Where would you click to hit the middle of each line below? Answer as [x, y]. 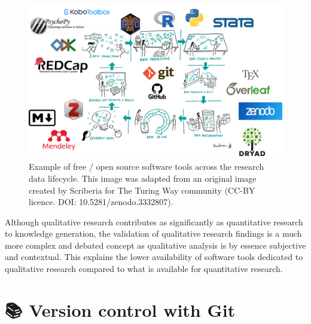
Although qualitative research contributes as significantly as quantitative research [154, 221]
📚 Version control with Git [120, 309]
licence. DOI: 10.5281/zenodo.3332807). [101, 202]
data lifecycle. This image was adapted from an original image [143, 178]
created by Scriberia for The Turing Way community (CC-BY [142, 190]
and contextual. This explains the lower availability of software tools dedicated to [154, 257]
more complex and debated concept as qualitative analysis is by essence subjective [155, 245]
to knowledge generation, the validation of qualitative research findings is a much [153, 233]
